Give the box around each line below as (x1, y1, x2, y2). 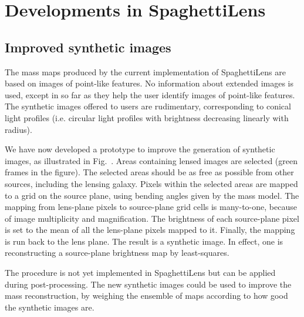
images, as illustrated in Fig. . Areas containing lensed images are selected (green (5, 154, 298, 166)
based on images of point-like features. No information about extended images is (5, 77, 294, 89)
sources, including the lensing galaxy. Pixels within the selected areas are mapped (5, 177, 298, 189)
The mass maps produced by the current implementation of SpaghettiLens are (5, 65, 286, 78)
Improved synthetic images (5, 38, 171, 56)
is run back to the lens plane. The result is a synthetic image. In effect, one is (5, 235, 283, 247)
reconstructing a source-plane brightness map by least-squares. (5, 246, 229, 259)
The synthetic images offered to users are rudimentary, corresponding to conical (5, 100, 291, 112)
